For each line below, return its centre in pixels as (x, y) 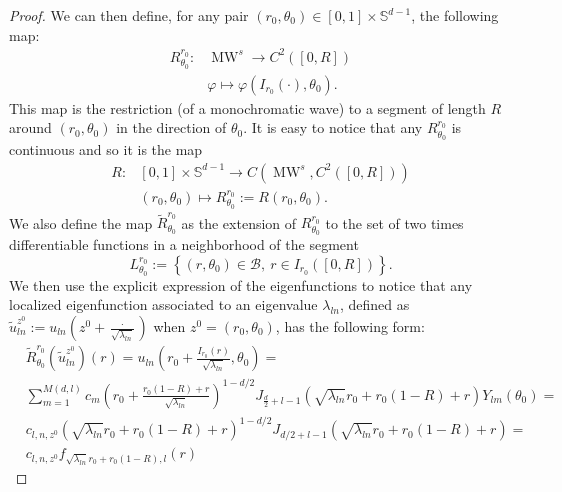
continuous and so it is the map (106, 149)
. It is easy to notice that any (333, 127)
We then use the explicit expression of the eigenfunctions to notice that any (241, 284)
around (30, 127)
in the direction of (171, 127)
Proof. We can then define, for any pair (129, 15)
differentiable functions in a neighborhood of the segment (184, 244)
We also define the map (81, 222)
